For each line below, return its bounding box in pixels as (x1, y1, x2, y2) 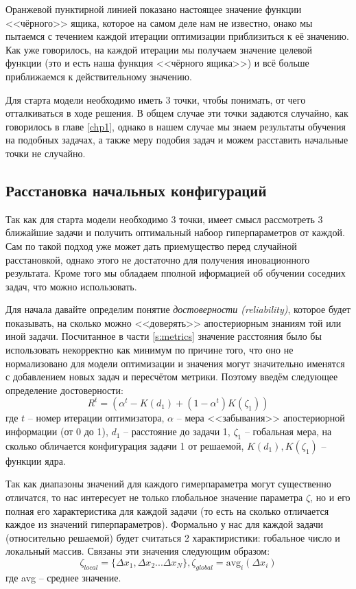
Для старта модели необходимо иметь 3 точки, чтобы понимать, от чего (5, 92, 306, 106)
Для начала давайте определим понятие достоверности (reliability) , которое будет (5, 302, 351, 316)
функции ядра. (5, 453, 66, 467)
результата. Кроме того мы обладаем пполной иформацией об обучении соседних (5, 266, 346, 280)
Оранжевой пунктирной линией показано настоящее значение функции (5, 2, 302, 16)
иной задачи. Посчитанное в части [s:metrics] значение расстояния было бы (5, 329, 322, 343)
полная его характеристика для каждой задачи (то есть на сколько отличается (5, 503, 329, 518)
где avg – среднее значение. (5, 570, 121, 584)
